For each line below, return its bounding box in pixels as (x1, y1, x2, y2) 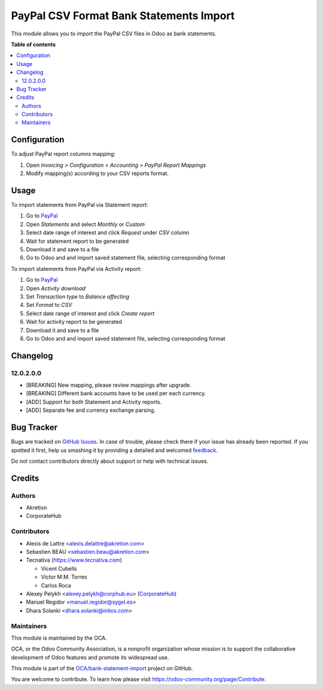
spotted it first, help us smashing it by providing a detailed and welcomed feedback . (11, 447, 218, 454)
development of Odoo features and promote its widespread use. (11, 653, 169, 661)
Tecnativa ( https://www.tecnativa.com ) (26, 556, 122, 564)
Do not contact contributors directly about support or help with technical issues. (11, 457, 209, 465)
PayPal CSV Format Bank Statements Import (11, 9, 235, 22)
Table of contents (11, 41, 56, 48)
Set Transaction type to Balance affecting (26, 293, 130, 300)
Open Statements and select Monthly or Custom (26, 221, 145, 228)
